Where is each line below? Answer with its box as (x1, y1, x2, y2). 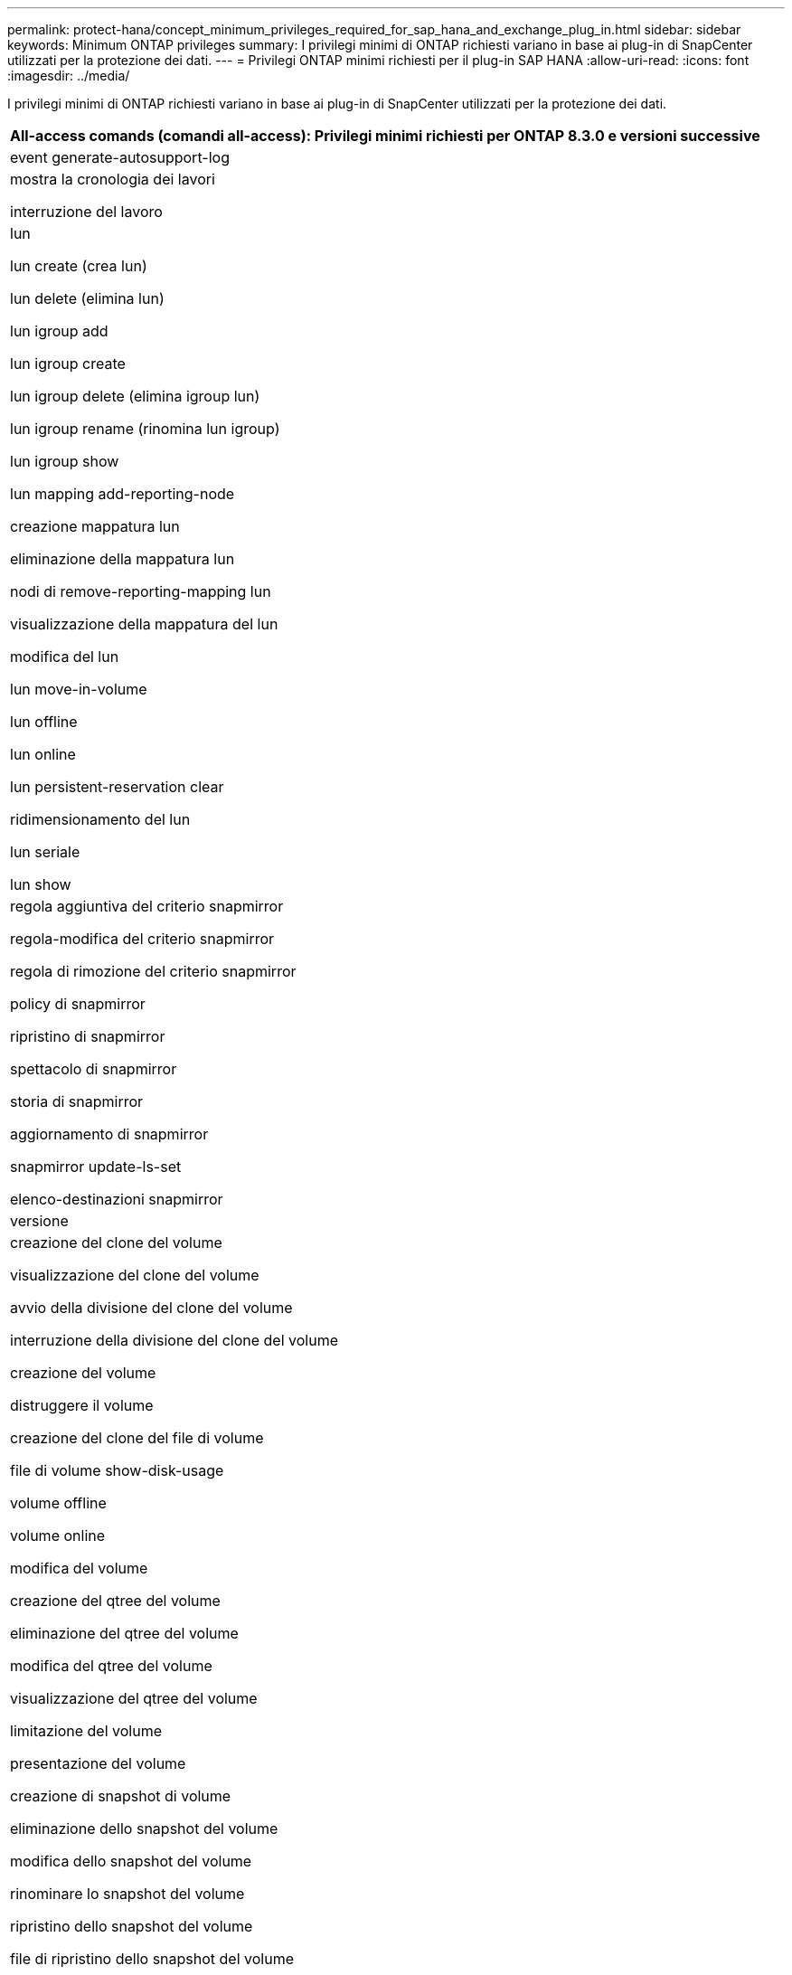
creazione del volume (10, 1364, 156, 1382)
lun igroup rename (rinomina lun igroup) (10, 420, 280, 438)
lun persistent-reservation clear (10, 778, 224, 796)
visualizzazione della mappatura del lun (10, 615, 278, 633)
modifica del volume (10, 1559, 148, 1577)
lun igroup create (10, 354, 126, 373)
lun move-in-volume (10, 680, 147, 698)
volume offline (10, 1494, 107, 1512)
